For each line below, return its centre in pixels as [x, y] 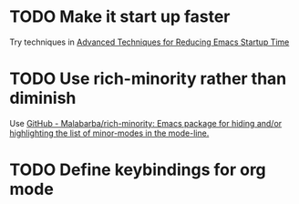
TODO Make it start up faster [120, 17]
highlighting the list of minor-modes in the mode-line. [109, 133]
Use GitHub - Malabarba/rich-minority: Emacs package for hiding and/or [146, 123]
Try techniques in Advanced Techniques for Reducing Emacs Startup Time [149, 42]
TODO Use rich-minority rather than [148, 79]
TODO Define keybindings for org [138, 170]
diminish [43, 98]
